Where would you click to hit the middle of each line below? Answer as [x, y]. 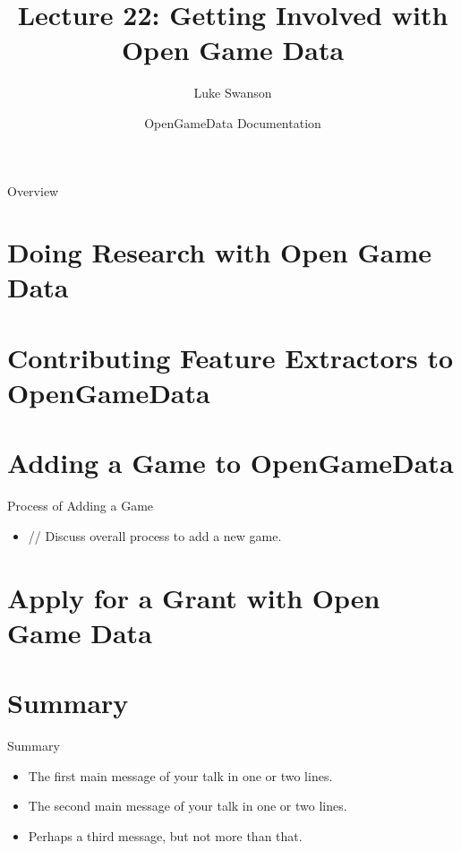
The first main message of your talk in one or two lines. [180, 775]
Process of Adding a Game [81, 506]
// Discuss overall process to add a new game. [155, 535]
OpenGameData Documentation [233, 122]
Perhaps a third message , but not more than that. [165, 836]
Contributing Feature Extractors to [230, 357]
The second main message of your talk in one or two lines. [188, 806]
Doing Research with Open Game [220, 252]
